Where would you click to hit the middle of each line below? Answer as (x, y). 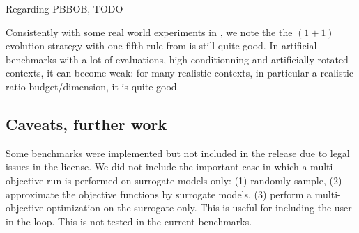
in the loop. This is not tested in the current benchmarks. (129, 221)
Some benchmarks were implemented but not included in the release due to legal (178, 153)
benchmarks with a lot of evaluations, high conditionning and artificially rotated (177, 59)
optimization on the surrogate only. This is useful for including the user (199, 208)
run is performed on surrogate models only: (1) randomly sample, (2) (194, 180)
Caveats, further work (86, 123)
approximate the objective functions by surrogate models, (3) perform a (159, 194)
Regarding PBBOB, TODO (64, 8)
